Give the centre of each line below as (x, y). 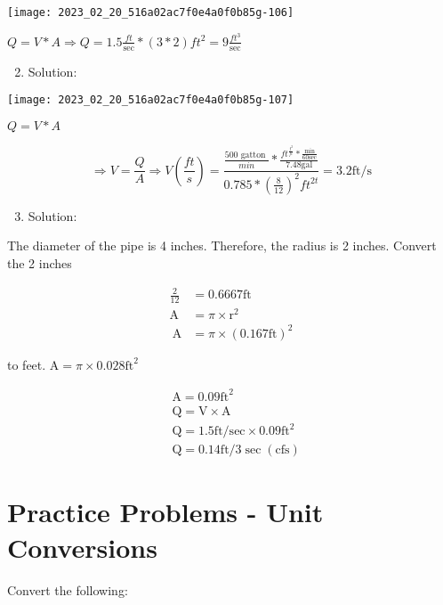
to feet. (27, 364)
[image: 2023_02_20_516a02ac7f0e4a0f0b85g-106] (151, 12)
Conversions (82, 547)
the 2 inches (40, 262)
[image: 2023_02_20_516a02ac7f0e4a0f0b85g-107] (151, 100)
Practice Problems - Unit (165, 512)
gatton (253, 155)
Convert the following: (68, 589)
